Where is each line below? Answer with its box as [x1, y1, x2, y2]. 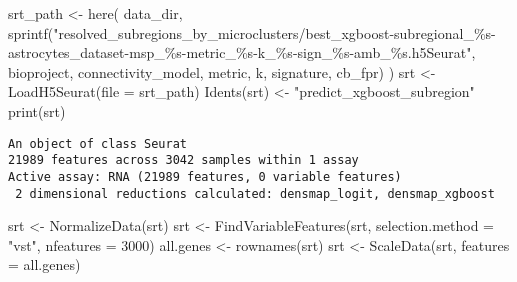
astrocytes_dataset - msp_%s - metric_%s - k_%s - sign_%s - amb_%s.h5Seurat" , [8, 42, 476, 63]
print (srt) [8, 100, 66, 121]
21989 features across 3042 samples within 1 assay [8, 153, 359, 168]
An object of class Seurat [8, 136, 187, 151]
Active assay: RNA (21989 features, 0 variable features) [8, 169, 402, 184]
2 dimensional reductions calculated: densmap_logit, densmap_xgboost [15, 186, 495, 201]
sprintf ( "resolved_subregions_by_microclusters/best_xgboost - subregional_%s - [8, 22, 496, 43]
